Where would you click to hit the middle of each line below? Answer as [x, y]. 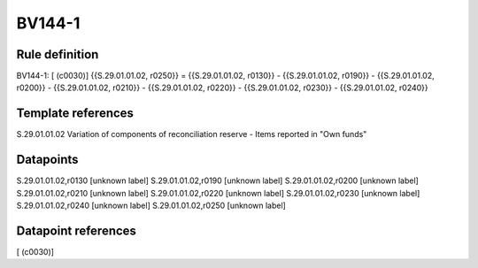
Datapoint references [77, 230]
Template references [75, 114]
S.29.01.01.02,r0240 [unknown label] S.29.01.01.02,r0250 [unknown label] [151, 206]
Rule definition [58, 54]
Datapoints [47, 160]
